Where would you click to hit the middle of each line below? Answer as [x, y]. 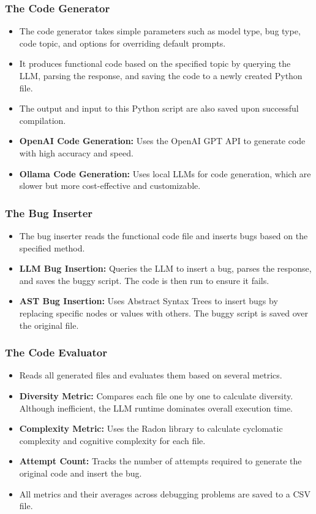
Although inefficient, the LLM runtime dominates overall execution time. [156, 408]
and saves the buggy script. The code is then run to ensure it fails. [144, 280]
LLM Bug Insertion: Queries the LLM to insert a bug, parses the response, [165, 268]
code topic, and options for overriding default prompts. [122, 43]
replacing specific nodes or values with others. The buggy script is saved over [164, 313]
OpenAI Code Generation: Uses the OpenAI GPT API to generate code [162, 141]
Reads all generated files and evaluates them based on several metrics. [151, 375]
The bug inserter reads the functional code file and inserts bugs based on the [164, 235]
